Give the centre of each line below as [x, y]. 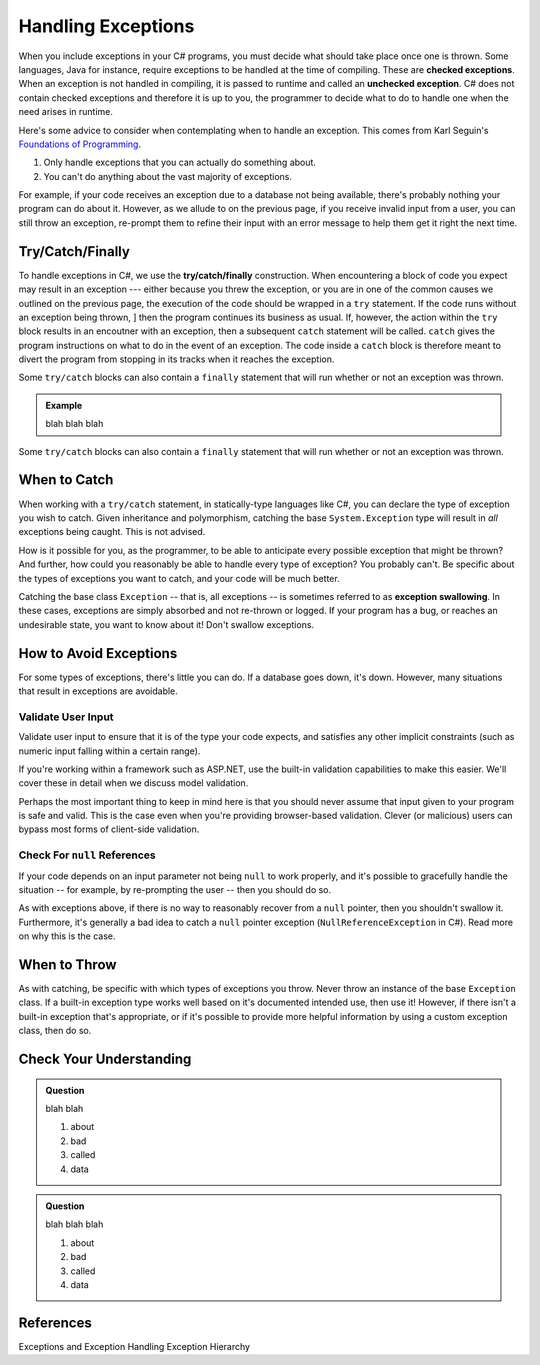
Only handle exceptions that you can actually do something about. [180, 162]
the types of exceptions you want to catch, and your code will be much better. [179, 578]
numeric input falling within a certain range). [109, 751]
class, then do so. [55, 1031]
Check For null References [87, 855]
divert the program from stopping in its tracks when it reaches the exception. [176, 359]
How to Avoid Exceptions [98, 653]
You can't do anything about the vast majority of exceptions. [167, 176]
